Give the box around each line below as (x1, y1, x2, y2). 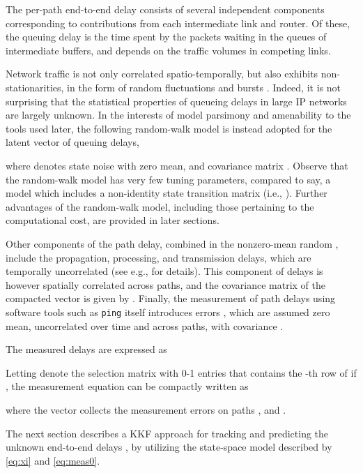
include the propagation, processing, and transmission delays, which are (6, 250, 311, 264)
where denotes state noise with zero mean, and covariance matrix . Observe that (6, 158, 348, 172)
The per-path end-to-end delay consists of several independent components (6, 2, 325, 16)
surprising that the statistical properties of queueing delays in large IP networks (6, 93, 347, 108)
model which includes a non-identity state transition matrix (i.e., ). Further (6, 186, 327, 200)
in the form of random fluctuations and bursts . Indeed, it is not (67, 80, 341, 94)
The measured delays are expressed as (6, 342, 167, 356)
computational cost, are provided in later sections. (6, 213, 219, 227)
